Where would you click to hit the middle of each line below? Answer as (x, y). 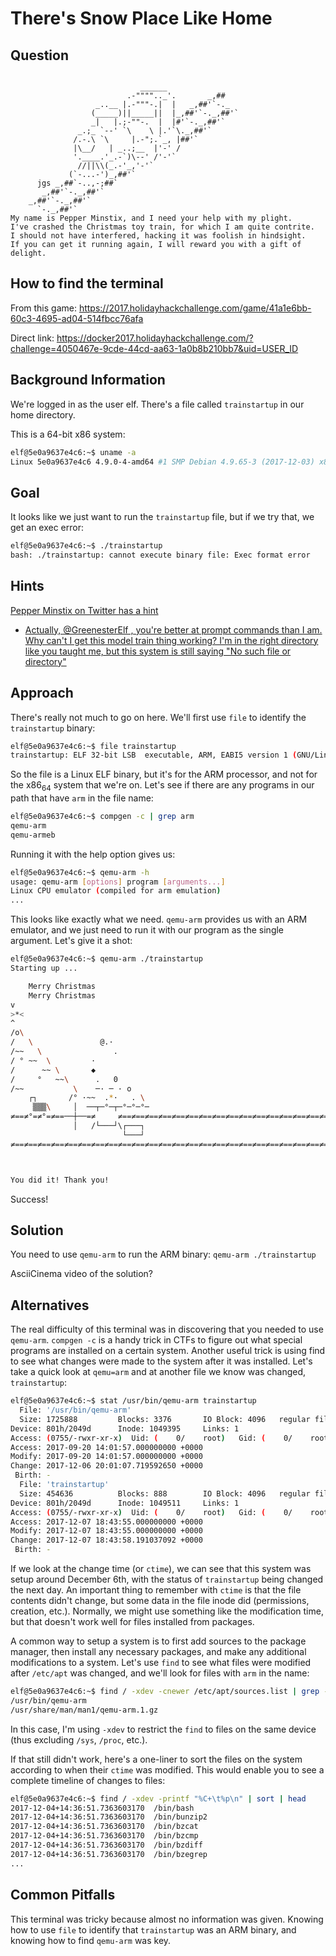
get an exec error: (47, 528)
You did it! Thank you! (60, 1180)
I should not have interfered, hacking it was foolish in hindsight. (158, 236)
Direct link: (32, 338)
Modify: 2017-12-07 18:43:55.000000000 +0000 (106, 1531)
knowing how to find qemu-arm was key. (91, 1940)
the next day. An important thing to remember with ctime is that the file (156, 1590)
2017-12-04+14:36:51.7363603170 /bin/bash (102, 1808)
